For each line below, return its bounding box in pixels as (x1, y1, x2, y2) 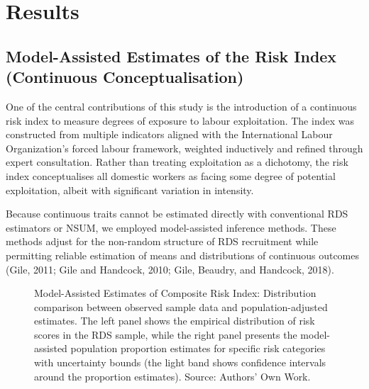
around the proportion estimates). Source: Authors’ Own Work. (34, 368, 311, 383)
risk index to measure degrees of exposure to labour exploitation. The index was (6, 113, 354, 128)
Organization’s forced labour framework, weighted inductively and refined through (6, 140, 363, 155)
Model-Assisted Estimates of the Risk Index (6, 45, 337, 67)
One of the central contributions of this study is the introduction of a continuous (6, 98, 357, 113)
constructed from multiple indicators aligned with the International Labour (6, 127, 333, 142)
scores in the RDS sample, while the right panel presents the (34, 327, 297, 342)
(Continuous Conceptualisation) (6, 66, 244, 88)
